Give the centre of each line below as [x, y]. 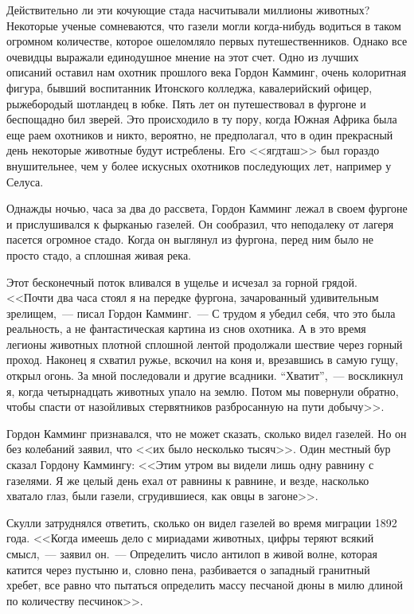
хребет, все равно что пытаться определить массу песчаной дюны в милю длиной [205, 585]
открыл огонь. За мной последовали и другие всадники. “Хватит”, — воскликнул [205, 375]
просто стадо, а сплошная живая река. [99, 254]
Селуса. [25, 181]
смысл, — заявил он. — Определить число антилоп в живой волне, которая [192, 553]
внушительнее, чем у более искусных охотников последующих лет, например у [199, 165]
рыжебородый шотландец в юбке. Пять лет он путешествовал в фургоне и [186, 103]
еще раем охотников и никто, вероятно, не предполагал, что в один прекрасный [200, 134]
